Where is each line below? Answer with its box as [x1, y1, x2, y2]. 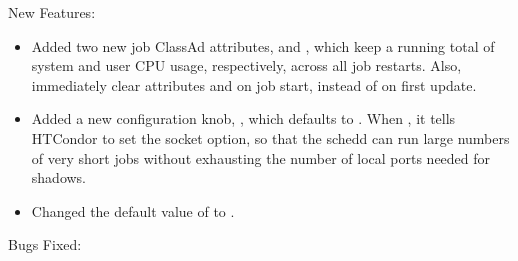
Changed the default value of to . [31, 200, 235, 221]
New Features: [8, 2, 96, 22]
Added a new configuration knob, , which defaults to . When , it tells [31, 108, 456, 129]
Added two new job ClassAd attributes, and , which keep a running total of [31, 35, 495, 56]
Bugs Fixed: [8, 234, 82, 255]
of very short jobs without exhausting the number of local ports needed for [31, 147, 491, 168]
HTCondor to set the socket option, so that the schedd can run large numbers [31, 127, 510, 148]
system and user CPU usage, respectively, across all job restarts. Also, [31, 55, 462, 76]
